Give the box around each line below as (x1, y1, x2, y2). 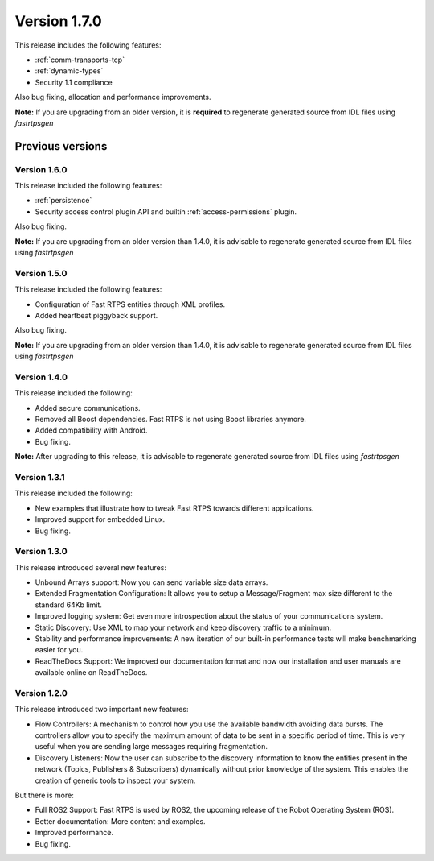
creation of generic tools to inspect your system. (35, 776, 196, 785)
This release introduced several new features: (14, 562, 166, 572)
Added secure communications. (35, 403, 141, 412)
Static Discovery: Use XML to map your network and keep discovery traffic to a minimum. (35, 623, 332, 632)
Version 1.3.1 (14, 471, 65, 482)
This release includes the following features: (14, 40, 162, 50)
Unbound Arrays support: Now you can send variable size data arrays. (35, 577, 268, 587)
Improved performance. (35, 828, 114, 838)
